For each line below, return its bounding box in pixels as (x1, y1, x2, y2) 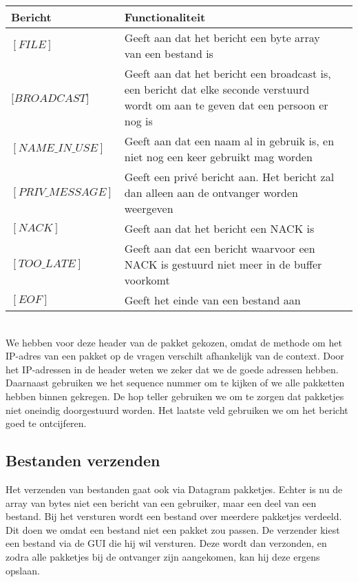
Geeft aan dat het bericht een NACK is (124, 220, 315, 236)
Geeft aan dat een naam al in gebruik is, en (124, 133, 335, 149)
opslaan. (6, 563, 40, 577)
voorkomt (124, 272, 170, 288)
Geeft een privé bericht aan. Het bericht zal (124, 169, 335, 185)
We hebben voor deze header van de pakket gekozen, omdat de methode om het (6, 335, 342, 349)
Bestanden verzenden (6, 450, 160, 471)
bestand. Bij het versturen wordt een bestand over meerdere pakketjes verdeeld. (6, 509, 342, 523)
